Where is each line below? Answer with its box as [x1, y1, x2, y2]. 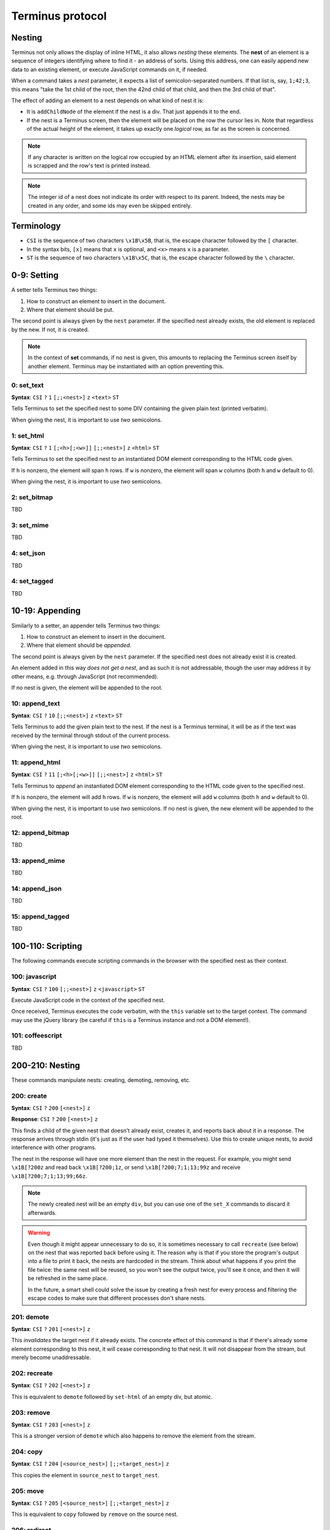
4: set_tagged [11, 577, 54, 586]
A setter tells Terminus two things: [11, 286, 98, 294]
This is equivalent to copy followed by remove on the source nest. [11, 1510, 178, 1518]
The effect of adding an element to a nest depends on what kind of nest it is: [11, 97, 204, 104]
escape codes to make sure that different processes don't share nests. [28, 1294, 206, 1302]
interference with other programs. [11, 1144, 97, 1151]
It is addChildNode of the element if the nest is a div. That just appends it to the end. [26, 108, 241, 116]
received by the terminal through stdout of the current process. [11, 731, 170, 739]
